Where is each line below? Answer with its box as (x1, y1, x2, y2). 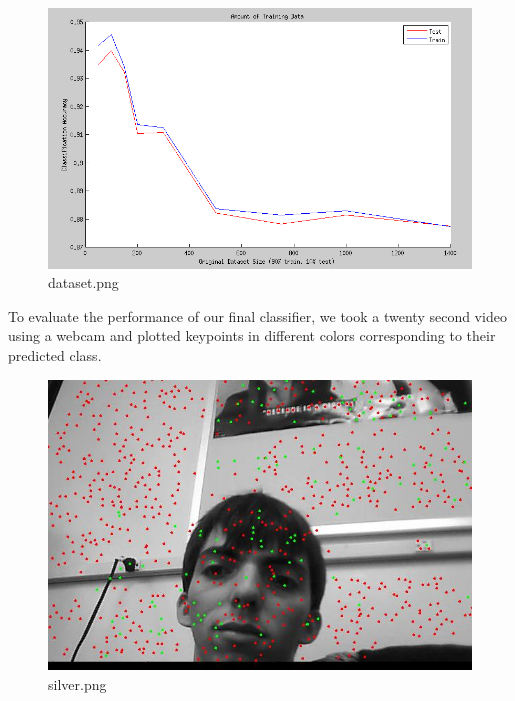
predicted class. (8, 344, 102, 365)
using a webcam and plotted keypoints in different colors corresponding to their (8, 325, 496, 346)
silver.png (48, 673, 107, 694)
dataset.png (48, 272, 119, 293)
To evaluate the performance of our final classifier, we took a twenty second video (8, 305, 507, 326)
